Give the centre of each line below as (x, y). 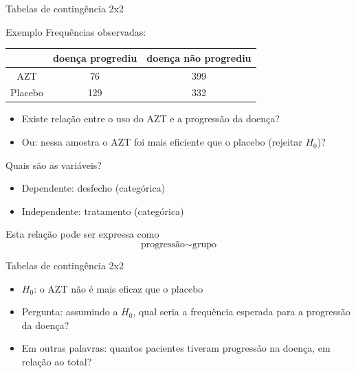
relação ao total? (57, 361)
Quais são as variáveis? (54, 165)
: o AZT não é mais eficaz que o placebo (119, 288)
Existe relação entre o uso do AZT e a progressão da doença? (151, 118)
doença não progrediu (199, 57)
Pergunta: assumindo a (70, 312)
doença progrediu (95, 57)
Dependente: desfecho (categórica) (93, 188)
